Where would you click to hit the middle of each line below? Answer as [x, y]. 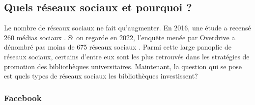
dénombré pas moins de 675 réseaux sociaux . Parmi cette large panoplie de [118, 47]
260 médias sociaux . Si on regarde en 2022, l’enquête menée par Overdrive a [120, 37]
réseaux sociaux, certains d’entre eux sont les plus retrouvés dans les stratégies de [127, 56]
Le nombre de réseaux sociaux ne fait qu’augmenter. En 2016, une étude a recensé [127, 28]
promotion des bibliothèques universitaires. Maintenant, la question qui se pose [123, 66]
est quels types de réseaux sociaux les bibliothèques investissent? [101, 76]
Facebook [23, 97]
